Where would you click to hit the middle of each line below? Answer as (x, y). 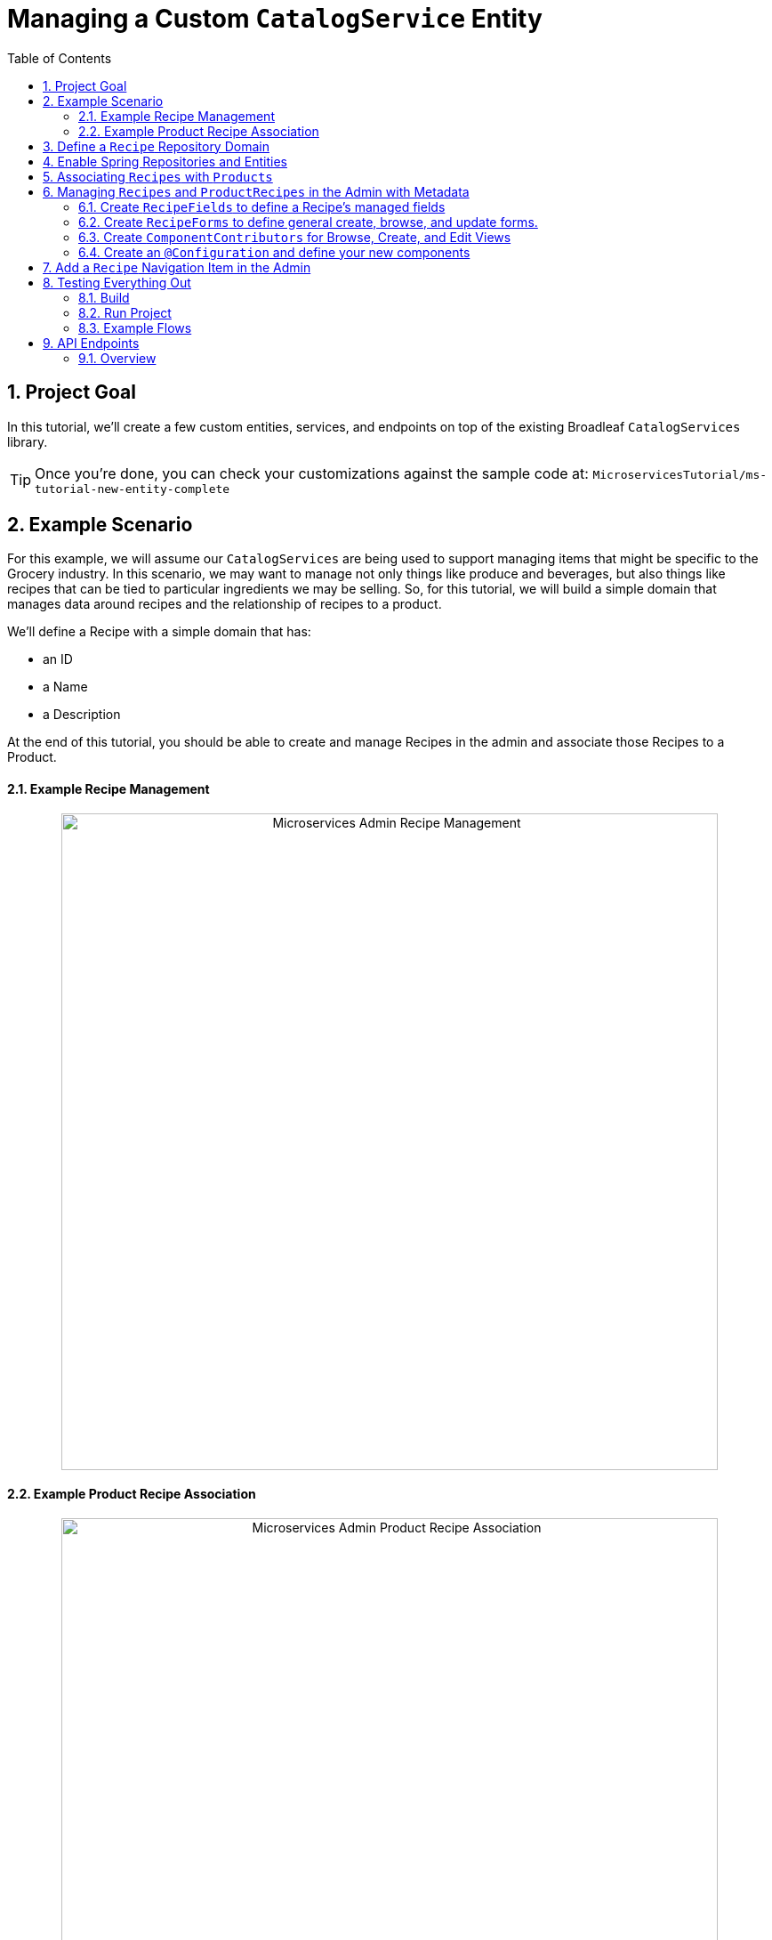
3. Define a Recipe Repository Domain (156, 146)
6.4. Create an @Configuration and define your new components (274, 252)
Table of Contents (60, 58)
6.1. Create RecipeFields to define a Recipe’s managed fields (262, 206)
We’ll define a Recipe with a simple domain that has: (159, 632)
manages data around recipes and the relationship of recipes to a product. (225, 604)
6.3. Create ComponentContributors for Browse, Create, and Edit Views (295, 237)
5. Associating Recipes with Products (158, 176)
